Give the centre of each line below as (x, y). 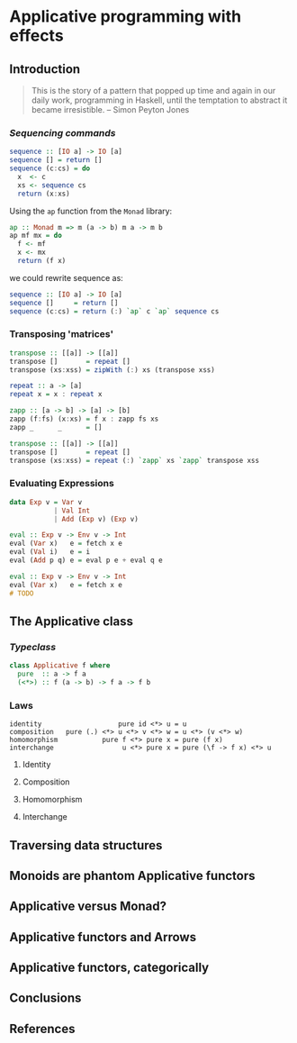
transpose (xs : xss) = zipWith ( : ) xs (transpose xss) (112, 370)
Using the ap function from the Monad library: (91, 211)
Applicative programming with (125, 17)
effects (37, 36)
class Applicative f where (60, 666)
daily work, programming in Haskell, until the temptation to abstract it (159, 100)
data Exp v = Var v (46, 502)
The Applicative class (71, 621)
